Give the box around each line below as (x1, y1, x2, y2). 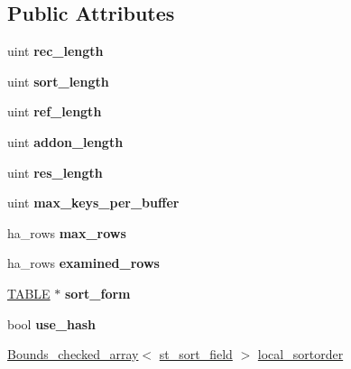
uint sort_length (7, 71, 109, 90)
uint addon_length (7, 132, 124, 151)
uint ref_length (7, 102, 102, 121)
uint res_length (7, 162, 103, 181)
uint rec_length (7, 42, 104, 60)
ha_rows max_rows (7, 223, 126, 242)
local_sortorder (257, 345, 344, 364)
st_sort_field (159, 345, 233, 364)
